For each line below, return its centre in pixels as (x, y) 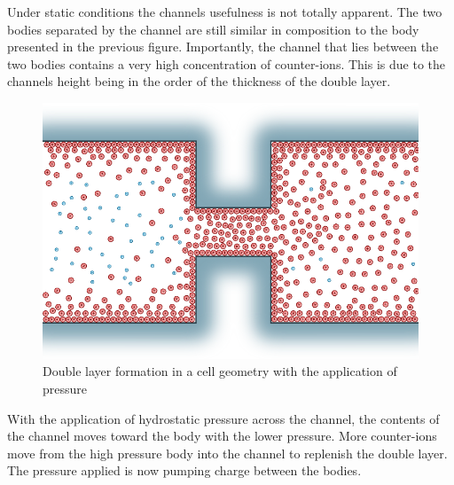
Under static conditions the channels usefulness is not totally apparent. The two (225, 12)
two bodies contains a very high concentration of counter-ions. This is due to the (226, 63)
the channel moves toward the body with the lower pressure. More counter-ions (222, 436)
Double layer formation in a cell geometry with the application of (220, 371)
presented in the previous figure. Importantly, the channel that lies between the (223, 47)
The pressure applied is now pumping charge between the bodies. (184, 470)
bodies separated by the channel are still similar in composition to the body (213, 29)
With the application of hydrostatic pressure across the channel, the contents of (223, 418)
